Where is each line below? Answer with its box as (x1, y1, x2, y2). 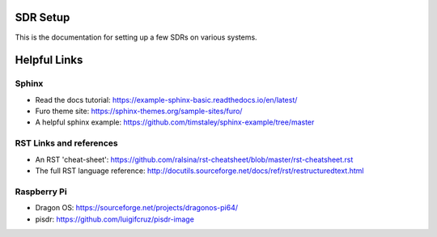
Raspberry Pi (15, 186, 68, 197)
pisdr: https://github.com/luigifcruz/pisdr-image (35, 214, 194, 224)
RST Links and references (15, 138, 119, 149)
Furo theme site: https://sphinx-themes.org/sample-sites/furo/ (35, 106, 243, 116)
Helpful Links (15, 53, 83, 67)
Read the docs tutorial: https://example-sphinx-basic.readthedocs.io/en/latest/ (35, 95, 298, 104)
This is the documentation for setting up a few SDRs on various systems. (15, 32, 258, 42)
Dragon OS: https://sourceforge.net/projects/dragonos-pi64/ (35, 203, 239, 213)
